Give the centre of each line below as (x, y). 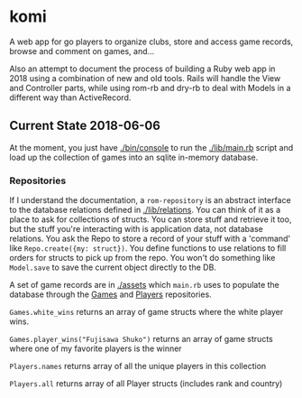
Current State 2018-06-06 (85, 126)
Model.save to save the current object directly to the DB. (113, 267)
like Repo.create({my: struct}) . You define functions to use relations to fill (148, 248)
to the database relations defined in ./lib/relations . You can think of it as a (145, 210)
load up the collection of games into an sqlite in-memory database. (134, 157)
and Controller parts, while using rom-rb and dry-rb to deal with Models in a (150, 88)
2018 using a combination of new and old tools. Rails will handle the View (145, 78)
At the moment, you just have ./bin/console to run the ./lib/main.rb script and (151, 147)
